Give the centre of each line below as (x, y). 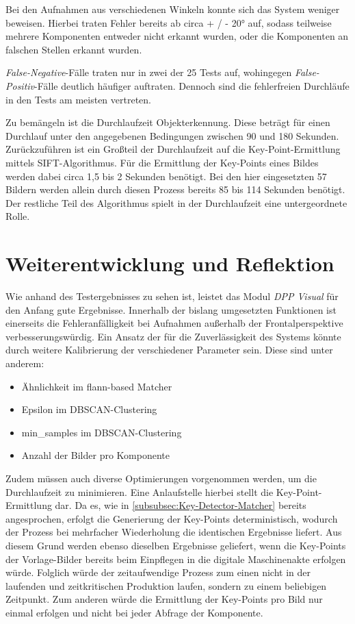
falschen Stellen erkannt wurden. (74, 49)
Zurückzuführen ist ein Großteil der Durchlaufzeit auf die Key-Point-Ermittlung (173, 149)
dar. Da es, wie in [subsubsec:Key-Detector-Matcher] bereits (181, 505)
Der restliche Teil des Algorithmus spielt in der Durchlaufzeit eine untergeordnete (176, 202)
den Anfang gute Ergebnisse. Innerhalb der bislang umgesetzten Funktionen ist (171, 309)
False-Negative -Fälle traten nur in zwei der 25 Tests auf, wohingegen (149, 72)
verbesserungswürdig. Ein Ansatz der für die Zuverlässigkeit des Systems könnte (173, 336)
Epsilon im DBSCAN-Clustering (89, 409)
